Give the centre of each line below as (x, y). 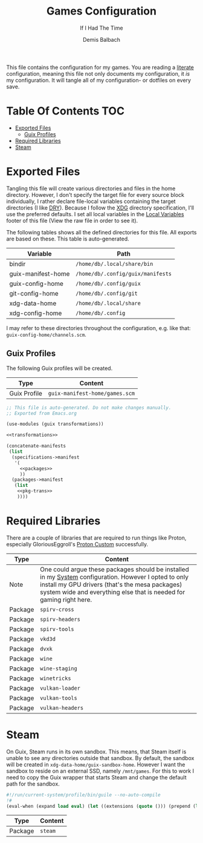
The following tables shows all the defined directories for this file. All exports (101, 232)
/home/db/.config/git (106, 293)
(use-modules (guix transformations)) (55, 424)
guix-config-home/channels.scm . (46, 334)
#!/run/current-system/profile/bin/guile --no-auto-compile (84, 795)
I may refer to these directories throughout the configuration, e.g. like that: (99, 328)
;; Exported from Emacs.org (42, 413)
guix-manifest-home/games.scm (92, 393)
